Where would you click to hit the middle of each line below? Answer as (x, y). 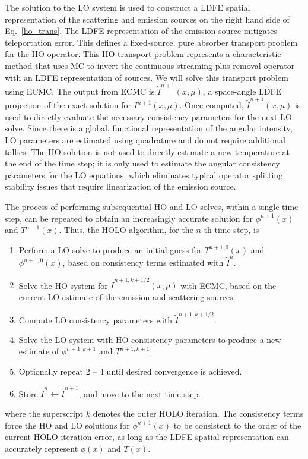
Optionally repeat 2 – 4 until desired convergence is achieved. (130, 371)
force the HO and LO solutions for (67, 425)
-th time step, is (230, 230)
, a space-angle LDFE (242, 91)
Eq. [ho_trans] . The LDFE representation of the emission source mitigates (141, 31)
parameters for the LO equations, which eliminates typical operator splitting (144, 175)
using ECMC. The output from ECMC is (80, 91)
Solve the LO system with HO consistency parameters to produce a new (150, 339)
